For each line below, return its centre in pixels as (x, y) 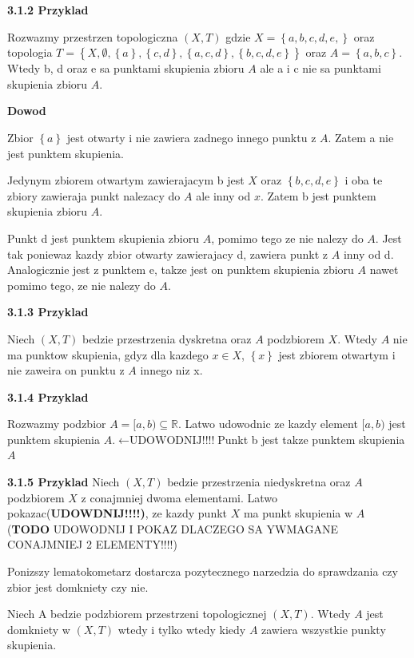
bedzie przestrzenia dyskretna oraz (167, 338)
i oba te (364, 180)
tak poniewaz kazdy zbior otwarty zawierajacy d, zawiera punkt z (168, 254)
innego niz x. (171, 370)
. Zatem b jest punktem (318, 195)
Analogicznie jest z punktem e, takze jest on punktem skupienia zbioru (181, 270)
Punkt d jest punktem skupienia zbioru (103, 238)
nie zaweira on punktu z (66, 370)
